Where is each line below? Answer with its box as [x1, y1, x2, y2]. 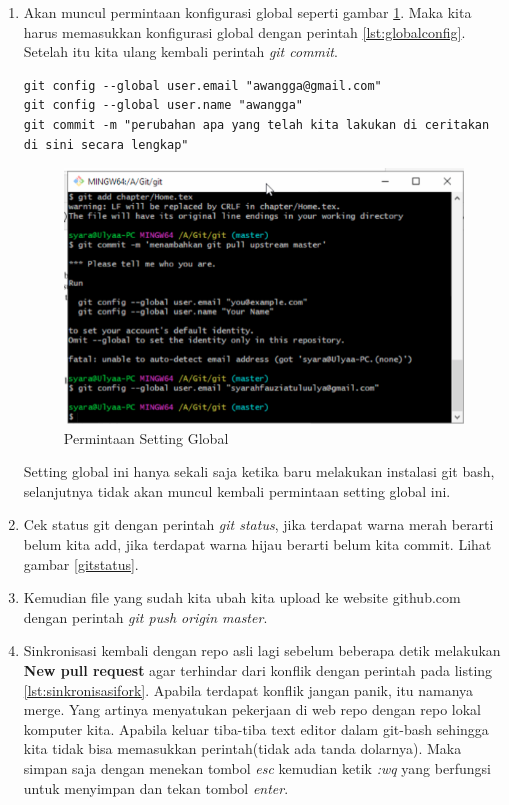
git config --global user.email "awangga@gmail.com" [23, 78, 382, 93]
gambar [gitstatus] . [23, 553, 139, 574]
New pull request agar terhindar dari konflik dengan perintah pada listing [23, 659, 493, 680]
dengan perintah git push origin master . [23, 606, 268, 627]
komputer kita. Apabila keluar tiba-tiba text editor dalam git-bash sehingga [23, 718, 489, 739]
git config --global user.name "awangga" [23, 98, 303, 113]
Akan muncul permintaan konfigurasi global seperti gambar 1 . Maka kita [23, 2, 472, 22]
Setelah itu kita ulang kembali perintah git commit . [23, 41, 338, 62]
